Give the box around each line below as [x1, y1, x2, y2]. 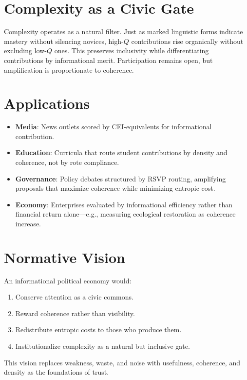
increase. [15, 218, 41, 228]
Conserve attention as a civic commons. [15, 292, 133, 302]
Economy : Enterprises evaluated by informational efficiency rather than [15, 199, 232, 209]
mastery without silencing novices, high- [4, 36, 124, 46]
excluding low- [4, 45, 47, 56]
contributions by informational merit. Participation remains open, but [4, 55, 213, 65]
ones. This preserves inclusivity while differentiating [54, 45, 209, 56]
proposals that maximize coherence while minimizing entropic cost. [15, 183, 215, 193]
